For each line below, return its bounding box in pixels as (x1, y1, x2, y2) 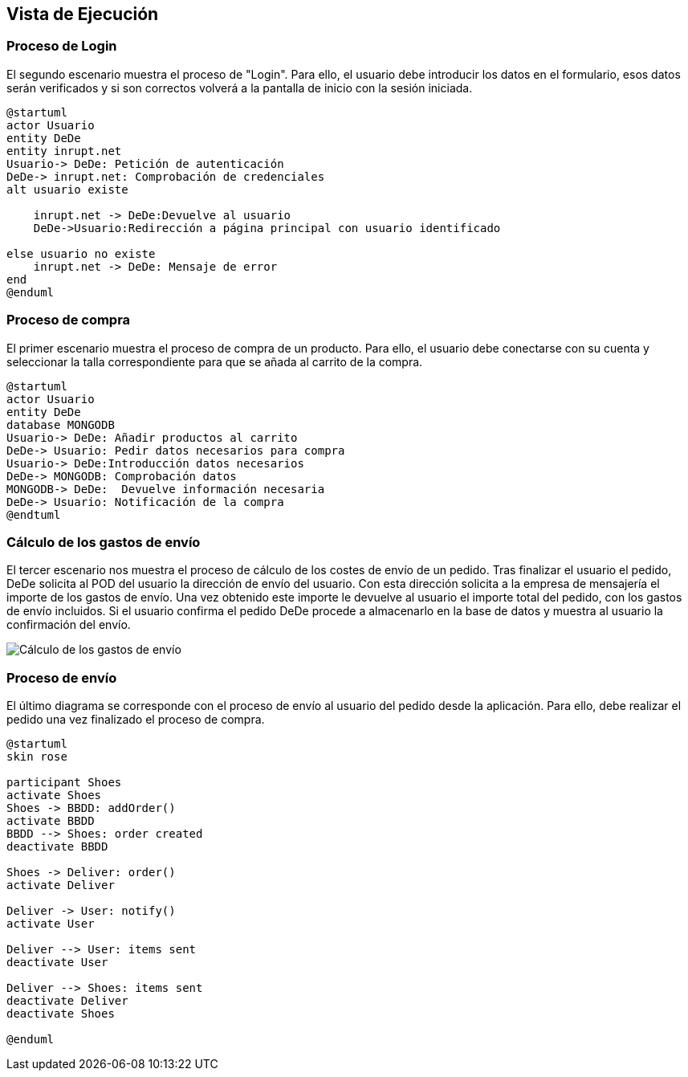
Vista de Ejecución (6, 4, 159, 24)
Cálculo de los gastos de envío (6, 533, 201, 550)
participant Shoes (6, 776, 122, 789)
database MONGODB (6, 418, 115, 431)
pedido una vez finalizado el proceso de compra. (6, 712, 265, 727)
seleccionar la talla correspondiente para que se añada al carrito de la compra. (6, 354, 423, 369)
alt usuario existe (6, 182, 128, 196)
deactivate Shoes (6, 1007, 115, 1021)
